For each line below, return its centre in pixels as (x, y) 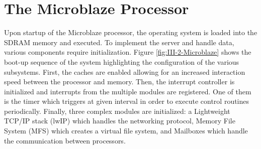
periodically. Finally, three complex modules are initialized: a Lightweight (117, 111)
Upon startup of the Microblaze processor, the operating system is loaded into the (131, 32)
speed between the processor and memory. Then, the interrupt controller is (119, 82)
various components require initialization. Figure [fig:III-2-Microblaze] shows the (128, 52)
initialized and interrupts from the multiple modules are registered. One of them (128, 91)
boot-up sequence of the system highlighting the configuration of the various (122, 61)
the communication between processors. (65, 140)
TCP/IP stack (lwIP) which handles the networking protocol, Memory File (120, 121)
